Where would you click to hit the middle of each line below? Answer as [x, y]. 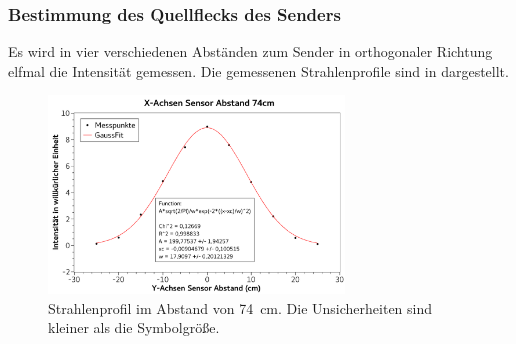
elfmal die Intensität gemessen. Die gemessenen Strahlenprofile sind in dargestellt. [258, 70]
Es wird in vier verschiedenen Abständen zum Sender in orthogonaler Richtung [250, 51]
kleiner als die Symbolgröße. [134, 327]
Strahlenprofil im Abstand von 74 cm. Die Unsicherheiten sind [240, 307]
